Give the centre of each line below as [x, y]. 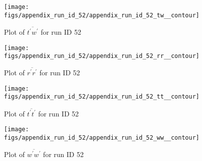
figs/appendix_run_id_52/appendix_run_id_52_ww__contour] [102, 138]
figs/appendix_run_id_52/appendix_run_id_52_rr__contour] [102, 56]
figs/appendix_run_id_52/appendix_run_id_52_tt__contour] [102, 97]
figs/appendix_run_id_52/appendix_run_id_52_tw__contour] [102, 15]
